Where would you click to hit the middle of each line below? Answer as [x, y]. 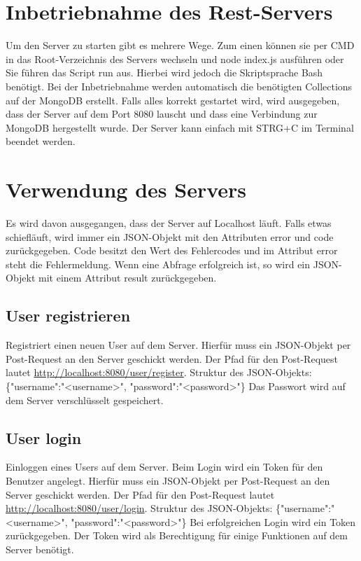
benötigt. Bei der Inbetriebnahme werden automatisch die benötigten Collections [179, 86]
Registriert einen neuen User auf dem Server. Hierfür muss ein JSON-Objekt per [178, 345]
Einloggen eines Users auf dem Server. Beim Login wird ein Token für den [164, 467]
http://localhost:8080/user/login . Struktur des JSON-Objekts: [139, 508]
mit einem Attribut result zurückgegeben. [128, 278]
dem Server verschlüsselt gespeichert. [85, 400]
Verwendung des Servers [126, 189]
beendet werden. [41, 141]
